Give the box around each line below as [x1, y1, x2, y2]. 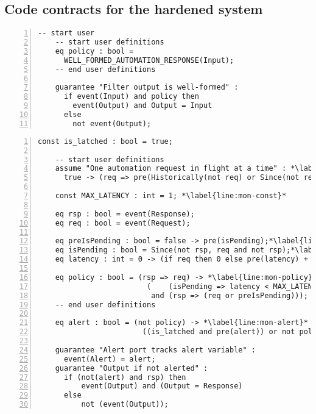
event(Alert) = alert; [63, 354, 156, 363]
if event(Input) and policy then [63, 92, 199, 101]
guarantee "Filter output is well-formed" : [55, 83, 239, 92]
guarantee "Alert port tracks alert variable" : [55, 345, 256, 354]
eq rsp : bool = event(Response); [55, 209, 195, 218]
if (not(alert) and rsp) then [63, 373, 186, 382]
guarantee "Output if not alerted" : [55, 363, 208, 373]
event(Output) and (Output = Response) [81, 382, 243, 391]
